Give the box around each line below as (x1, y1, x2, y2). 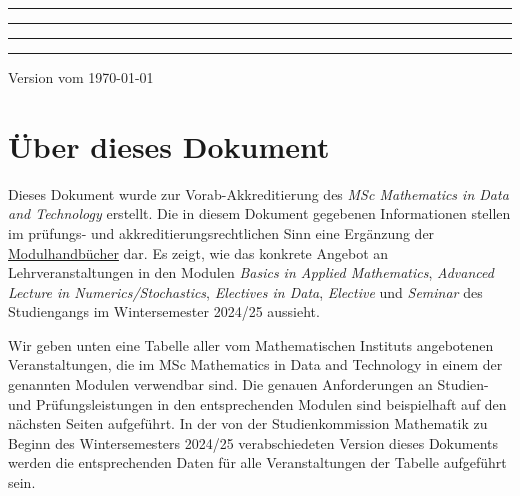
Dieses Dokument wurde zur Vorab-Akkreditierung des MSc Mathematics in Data (8, 183, 509, 204)
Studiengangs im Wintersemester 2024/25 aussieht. (8, 301, 320, 322)
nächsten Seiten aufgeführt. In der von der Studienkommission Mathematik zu (8, 413, 488, 434)
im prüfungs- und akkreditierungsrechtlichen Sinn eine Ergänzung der (8, 222, 435, 243)
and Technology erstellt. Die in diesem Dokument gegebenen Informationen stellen (8, 203, 511, 224)
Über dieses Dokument (8, 125, 330, 166)
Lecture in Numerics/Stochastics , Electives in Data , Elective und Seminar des (8, 281, 483, 302)
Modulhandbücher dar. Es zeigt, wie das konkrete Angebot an (8, 242, 389, 263)
